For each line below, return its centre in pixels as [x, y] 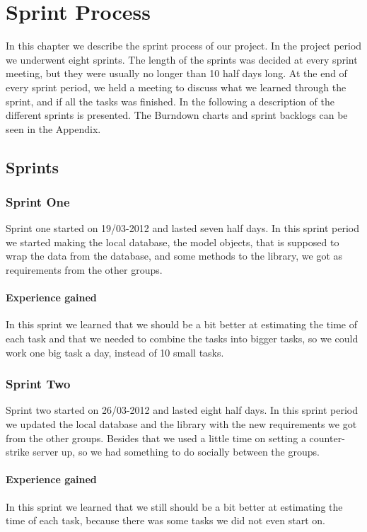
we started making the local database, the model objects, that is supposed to [173, 242]
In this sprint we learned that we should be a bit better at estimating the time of [182, 324]
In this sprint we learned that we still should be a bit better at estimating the [174, 506]
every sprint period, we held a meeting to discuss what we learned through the [176, 87]
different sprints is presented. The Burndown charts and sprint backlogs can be [177, 115]
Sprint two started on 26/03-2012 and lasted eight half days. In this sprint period [182, 410]
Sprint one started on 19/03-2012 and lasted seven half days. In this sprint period [182, 228]
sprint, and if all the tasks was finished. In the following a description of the [170, 101]
